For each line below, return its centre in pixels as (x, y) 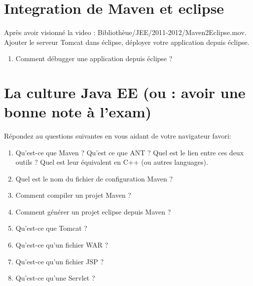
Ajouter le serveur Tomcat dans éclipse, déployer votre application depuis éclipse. (127, 42)
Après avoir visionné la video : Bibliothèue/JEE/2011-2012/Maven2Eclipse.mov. (125, 32)
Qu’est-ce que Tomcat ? (51, 228)
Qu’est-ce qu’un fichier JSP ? (60, 261)
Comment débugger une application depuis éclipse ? (94, 58)
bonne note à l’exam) (78, 112)
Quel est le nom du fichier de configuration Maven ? (94, 178)
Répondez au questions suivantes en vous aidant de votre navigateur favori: (118, 135)
